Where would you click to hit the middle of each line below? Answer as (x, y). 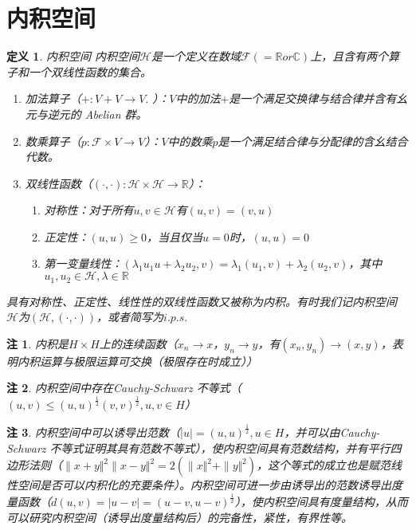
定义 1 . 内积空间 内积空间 (73, 56)
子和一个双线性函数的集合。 (79, 71)
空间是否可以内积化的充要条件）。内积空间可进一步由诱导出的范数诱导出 (204, 485)
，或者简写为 (130, 317)
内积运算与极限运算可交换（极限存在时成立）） (137, 361)
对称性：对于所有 (89, 210)
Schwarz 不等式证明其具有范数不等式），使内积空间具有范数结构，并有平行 (198, 448)
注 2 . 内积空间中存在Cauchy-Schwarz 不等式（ (124, 388)
